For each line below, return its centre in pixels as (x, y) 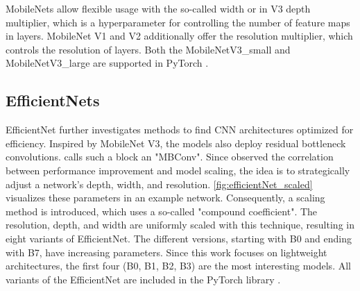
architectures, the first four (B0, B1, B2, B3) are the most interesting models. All (178, 266)
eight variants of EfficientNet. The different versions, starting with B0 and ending (179, 238)
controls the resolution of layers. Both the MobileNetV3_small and (148, 49)
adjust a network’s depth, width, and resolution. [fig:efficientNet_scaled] (159, 184)
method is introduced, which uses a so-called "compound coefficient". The (162, 211)
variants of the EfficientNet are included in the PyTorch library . (143, 279)
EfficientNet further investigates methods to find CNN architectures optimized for (180, 130)
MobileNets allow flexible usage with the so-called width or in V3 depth (158, 8)
